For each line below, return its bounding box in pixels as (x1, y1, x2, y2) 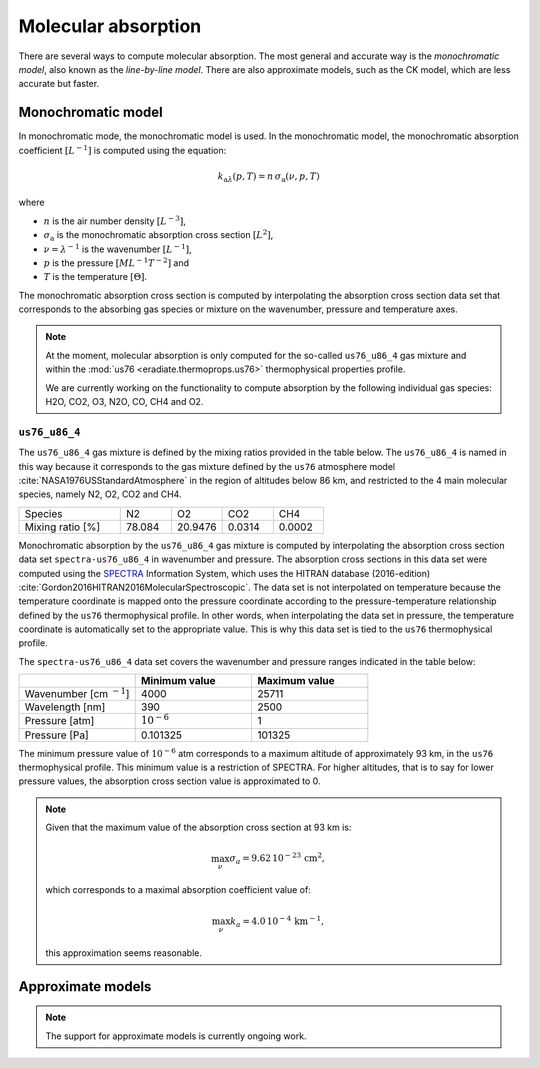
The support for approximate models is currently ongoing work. (45, 1030, 307, 1042)
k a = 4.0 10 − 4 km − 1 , (230, 914, 325, 929)
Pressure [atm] (24, 714, 95, 728)
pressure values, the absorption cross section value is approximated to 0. (18, 775, 321, 787)
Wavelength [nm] (24, 700, 106, 714)
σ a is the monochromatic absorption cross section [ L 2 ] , (43, 228, 274, 243)
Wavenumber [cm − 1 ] (24, 685, 130, 701)
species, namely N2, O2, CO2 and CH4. (18, 488, 182, 500)
